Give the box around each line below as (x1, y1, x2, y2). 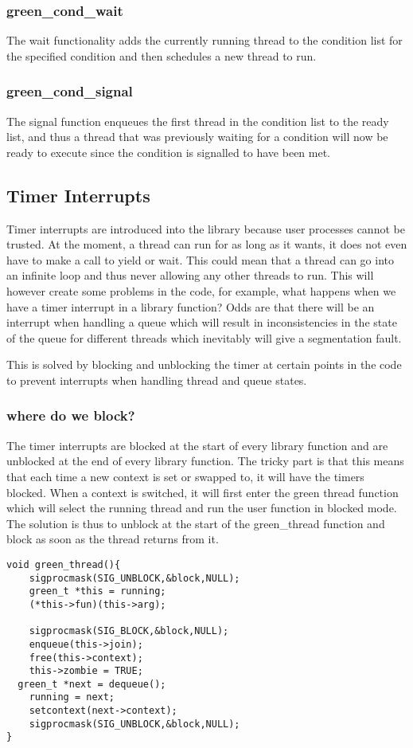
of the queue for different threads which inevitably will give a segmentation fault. (6, 329, 402, 346)
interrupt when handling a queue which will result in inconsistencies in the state (6, 314, 397, 331)
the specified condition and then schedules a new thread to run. (6, 47, 317, 64)
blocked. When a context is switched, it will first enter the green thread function (6, 484, 399, 500)
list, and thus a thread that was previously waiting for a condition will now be (6, 128, 388, 145)
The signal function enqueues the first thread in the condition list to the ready (6, 112, 389, 129)
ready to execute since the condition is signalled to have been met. (6, 143, 331, 160)
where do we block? (6, 405, 135, 425)
